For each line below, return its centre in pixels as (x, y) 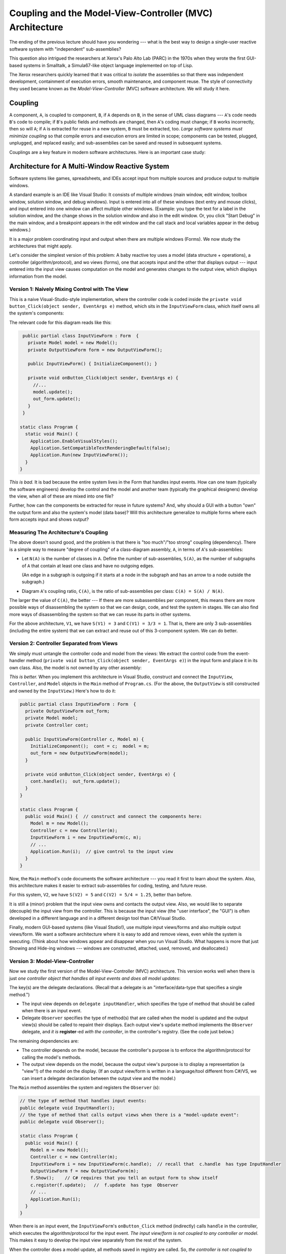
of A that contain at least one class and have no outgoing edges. (88, 566)
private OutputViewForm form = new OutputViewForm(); (95, 350)
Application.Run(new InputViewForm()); (79, 455)
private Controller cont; (57, 725)
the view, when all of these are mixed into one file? (61, 496)
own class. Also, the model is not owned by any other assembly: (76, 668)
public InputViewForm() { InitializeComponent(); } (92, 364)
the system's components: (37, 313)
